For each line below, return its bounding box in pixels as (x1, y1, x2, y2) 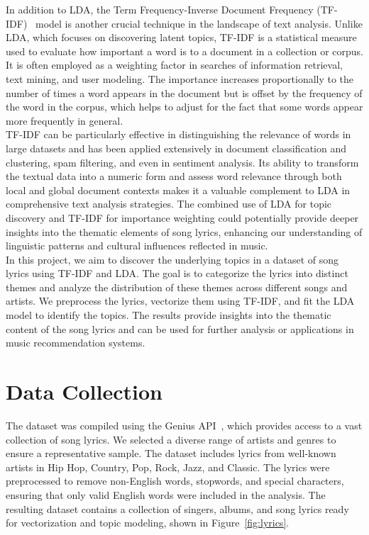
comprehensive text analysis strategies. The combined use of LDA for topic (6, 196, 332, 211)
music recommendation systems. (6, 335, 145, 350)
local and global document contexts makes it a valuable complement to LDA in (6, 182, 351, 197)
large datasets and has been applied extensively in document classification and (6, 140, 347, 155)
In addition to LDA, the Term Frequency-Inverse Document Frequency (6, 2, 314, 16)
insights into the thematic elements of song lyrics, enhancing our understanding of (6, 224, 363, 239)
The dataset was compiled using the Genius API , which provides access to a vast (6, 417, 363, 432)
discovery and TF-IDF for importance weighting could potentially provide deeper (6, 210, 359, 225)
